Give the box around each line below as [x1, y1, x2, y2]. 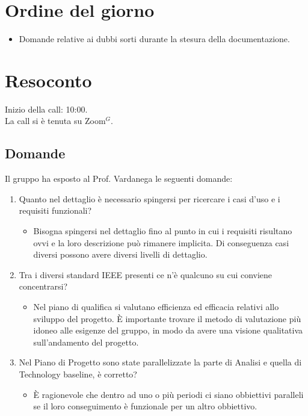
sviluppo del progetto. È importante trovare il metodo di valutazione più [33, 312, 301, 324]
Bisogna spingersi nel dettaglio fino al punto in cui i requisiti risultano [33, 225, 292, 237]
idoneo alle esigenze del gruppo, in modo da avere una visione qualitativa [33, 324, 303, 337]
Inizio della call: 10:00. [5, 102, 88, 115]
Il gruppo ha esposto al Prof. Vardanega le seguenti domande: [5, 172, 233, 185]
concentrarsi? [19, 280, 68, 293]
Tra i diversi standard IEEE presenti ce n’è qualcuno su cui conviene [19, 268, 273, 281]
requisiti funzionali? [19, 204, 92, 217]
